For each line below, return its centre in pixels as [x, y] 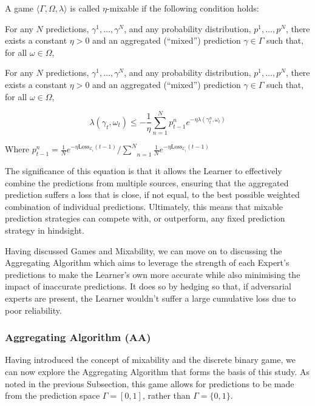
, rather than [166, 395]
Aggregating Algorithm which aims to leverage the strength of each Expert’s [147, 262]
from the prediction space [52, 395]
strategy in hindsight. [45, 230]
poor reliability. [33, 310]
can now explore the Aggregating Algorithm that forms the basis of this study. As [157, 372]
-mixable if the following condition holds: [183, 8]
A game [19, 8]
